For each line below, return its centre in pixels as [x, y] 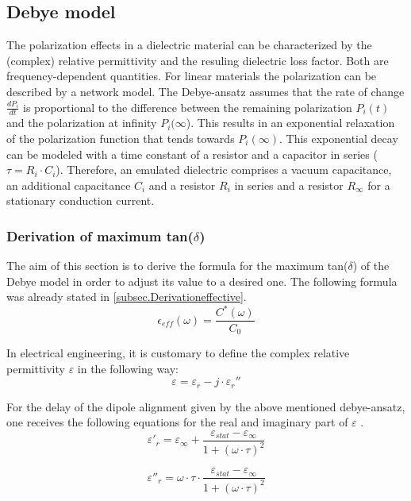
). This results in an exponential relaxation [290, 123]
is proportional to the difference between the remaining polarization [188, 107]
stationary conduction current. [81, 200]
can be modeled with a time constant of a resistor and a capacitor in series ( [192, 154]
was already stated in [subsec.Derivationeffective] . [127, 297]
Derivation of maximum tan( [100, 235]
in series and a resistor [289, 185]
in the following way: [128, 368]
